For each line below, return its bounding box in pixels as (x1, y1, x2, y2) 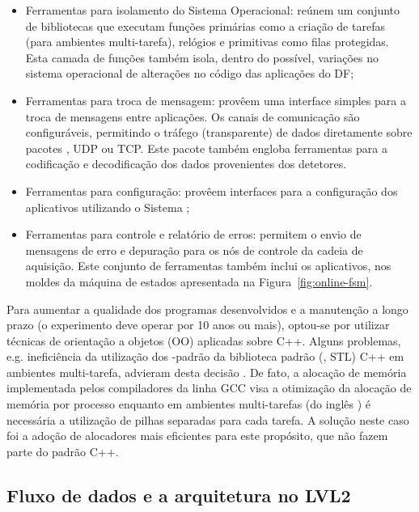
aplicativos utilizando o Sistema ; (25, 198, 190, 215)
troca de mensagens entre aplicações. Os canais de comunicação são (25, 108, 360, 125)
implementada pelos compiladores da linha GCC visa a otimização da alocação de (6, 379, 412, 396)
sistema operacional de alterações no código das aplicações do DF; (25, 65, 354, 82)
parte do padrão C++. (6, 442, 119, 459)
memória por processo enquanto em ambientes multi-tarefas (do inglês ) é (6, 396, 371, 413)
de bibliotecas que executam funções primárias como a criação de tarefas (25, 17, 385, 34)
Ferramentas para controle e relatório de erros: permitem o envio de (25, 226, 362, 243)
